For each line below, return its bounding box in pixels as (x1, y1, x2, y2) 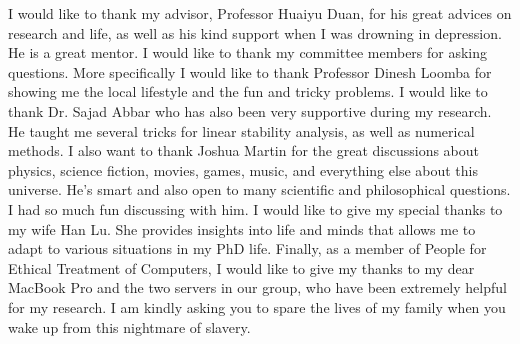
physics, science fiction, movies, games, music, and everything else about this (8, 159, 478, 180)
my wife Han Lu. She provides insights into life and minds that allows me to (8, 218, 476, 239)
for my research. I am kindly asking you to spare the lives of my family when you (8, 296, 506, 317)
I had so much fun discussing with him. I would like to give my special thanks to (8, 198, 503, 219)
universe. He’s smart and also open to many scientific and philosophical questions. (8, 179, 511, 200)
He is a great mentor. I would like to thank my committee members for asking (8, 42, 488, 63)
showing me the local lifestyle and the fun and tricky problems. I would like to (8, 81, 488, 102)
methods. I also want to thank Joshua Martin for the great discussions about (8, 140, 480, 161)
